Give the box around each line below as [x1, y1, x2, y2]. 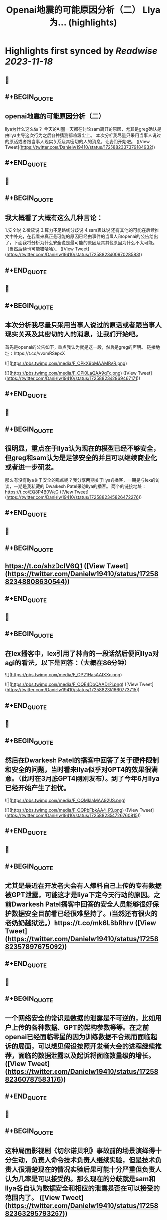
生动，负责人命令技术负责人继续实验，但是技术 [11, 1156, 155, 1164]
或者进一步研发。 [5, 463, 57, 471]
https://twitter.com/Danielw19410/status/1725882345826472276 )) [6, 494, 142, 500]
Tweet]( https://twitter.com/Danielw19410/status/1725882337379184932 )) [5, 144, 155, 150]
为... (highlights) [49, 17, 117, 28]
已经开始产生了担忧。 [5, 784, 70, 792]
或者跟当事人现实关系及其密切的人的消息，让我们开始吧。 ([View [18, 138, 150, 144]
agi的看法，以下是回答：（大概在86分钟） [5, 658, 131, 667]
